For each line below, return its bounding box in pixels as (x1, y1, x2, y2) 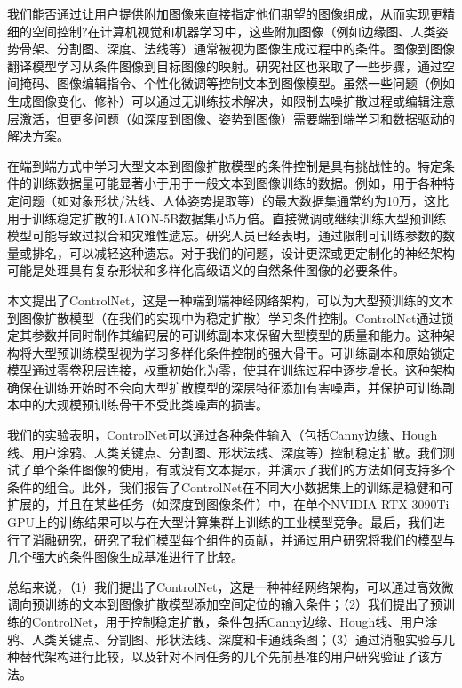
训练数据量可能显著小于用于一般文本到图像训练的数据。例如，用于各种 (31, 174, 442, 192)
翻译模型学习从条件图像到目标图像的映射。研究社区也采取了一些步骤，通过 (7, 56, 442, 75)
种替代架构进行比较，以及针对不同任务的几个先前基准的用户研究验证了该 (7, 647, 430, 666)
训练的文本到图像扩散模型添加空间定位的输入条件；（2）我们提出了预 (44, 595, 442, 613)
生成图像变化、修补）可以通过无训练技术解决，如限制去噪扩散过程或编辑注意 (7, 91, 455, 109)
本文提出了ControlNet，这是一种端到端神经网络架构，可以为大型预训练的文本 (7, 290, 454, 309)
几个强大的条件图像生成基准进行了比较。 (7, 547, 243, 566)
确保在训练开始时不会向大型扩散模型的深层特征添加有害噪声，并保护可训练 (7, 377, 442, 396)
